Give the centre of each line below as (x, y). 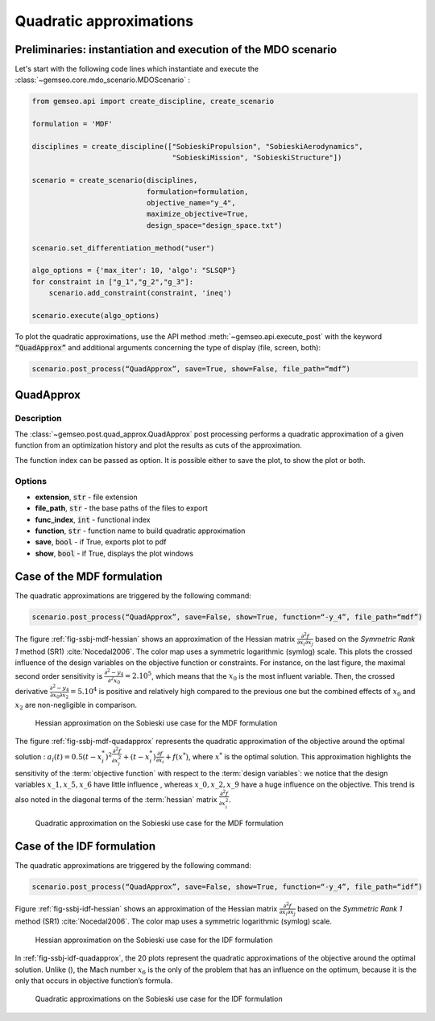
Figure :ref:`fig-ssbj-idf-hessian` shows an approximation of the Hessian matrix (146, 908)
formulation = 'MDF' (72, 124)
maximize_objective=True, (197, 214)
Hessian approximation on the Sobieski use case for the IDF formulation (154, 940)
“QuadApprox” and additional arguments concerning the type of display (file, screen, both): (168, 348)
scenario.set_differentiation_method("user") (123, 248)
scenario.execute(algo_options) (96, 315)
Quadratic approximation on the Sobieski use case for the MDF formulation (159, 823)
